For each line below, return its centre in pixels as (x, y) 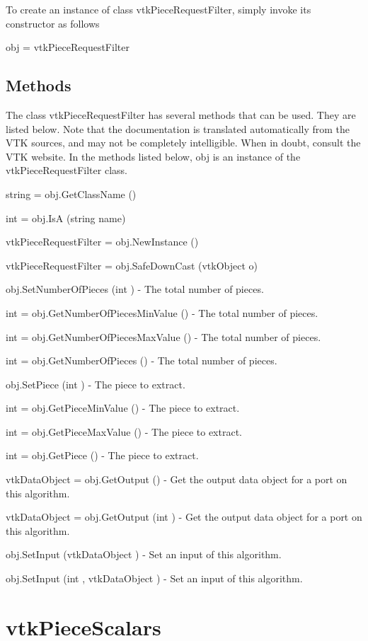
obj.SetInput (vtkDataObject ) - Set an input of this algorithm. (144, 554)
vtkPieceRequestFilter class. (67, 170)
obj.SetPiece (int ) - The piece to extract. (96, 384)
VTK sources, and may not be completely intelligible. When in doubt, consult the (183, 143)
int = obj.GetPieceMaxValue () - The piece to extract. (124, 431)
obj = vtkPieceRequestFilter (68, 47)
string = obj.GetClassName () (71, 194)
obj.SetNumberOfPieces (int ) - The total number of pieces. (135, 289)
